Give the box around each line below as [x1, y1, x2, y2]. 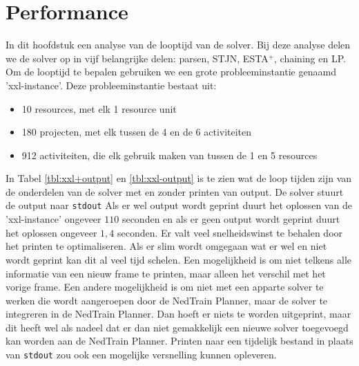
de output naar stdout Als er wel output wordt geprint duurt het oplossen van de [6, 198, 352, 212]
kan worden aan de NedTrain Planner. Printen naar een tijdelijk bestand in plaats [6, 333, 353, 348]
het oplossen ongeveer [6, 225, 97, 239]
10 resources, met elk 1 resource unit [21, 101, 177, 116]
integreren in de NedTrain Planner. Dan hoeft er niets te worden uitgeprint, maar [6, 306, 351, 321]
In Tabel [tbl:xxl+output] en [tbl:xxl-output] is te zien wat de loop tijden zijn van [6, 171, 352, 185]
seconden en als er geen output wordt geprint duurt [122, 212, 340, 226]
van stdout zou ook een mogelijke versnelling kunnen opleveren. [6, 347, 277, 362]
